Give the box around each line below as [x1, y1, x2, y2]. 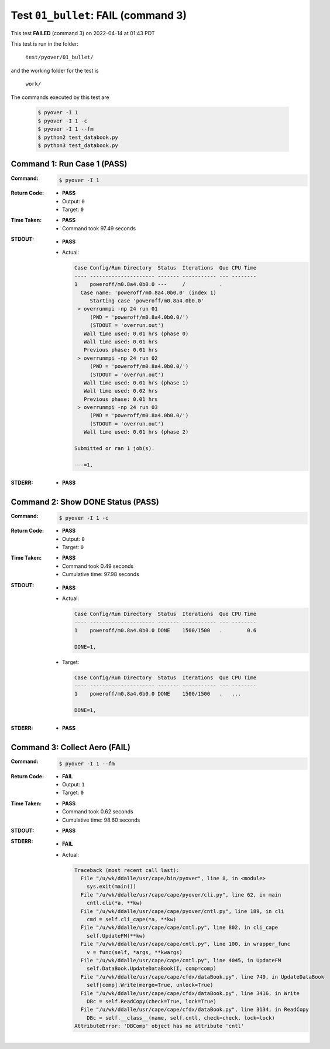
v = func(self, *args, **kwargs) [87, 949, 183, 955]
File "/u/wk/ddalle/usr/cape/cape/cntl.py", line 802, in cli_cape [80, 924, 278, 931]
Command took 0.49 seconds [62, 563, 134, 570]
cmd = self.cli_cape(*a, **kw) [87, 916, 177, 923]
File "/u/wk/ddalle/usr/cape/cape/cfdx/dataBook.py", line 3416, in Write [80, 990, 300, 996]
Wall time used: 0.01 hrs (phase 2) [83, 428, 189, 435]
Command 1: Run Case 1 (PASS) [11, 159, 128, 169]
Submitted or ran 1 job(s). [74, 445, 155, 452]
